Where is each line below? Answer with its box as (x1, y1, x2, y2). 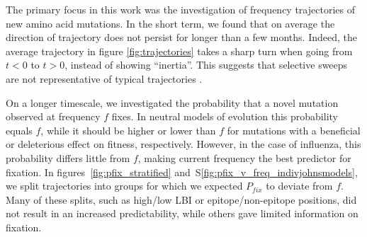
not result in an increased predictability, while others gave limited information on (6, 206, 358, 221)
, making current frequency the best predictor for (137, 150, 351, 165)
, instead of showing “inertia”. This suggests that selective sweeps (64, 57, 348, 72)
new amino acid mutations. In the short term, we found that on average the (6, 16, 335, 30)
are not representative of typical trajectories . (6, 71, 203, 86)
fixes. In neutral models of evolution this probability (111, 109, 338, 124)
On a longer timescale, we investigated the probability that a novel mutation (6, 95, 339, 110)
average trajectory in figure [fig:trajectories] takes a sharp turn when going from (6, 43, 353, 58)
